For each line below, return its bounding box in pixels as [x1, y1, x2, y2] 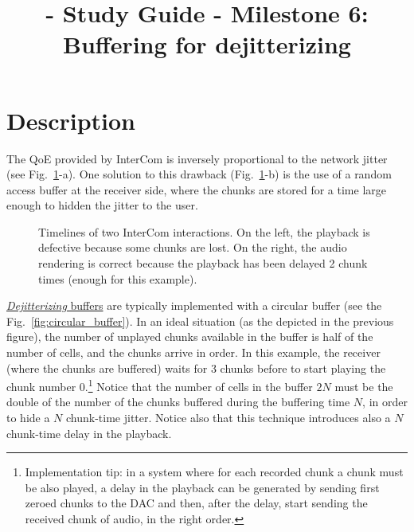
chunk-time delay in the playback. [6, 424, 172, 441]
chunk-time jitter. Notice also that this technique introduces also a [66, 409, 391, 426]
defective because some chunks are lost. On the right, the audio [38, 239, 347, 256]
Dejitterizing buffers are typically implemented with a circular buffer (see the [6, 297, 382, 314]
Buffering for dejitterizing [63, 28, 351, 61]
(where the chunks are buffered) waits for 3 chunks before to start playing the [6, 359, 386, 376]
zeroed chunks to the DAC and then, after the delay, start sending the [25, 495, 368, 511]
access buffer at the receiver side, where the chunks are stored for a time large [6, 181, 386, 198]
